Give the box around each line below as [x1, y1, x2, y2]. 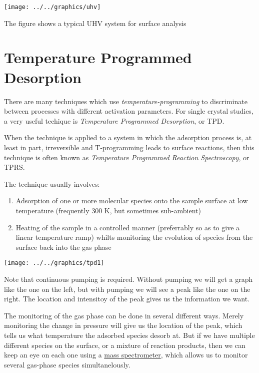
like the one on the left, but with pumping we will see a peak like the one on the [4, 283, 250, 294]
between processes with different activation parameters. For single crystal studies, [4, 106, 253, 116]
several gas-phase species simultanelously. [4, 359, 130, 369]
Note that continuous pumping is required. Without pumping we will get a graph [4, 273, 253, 284]
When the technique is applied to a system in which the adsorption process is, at [4, 132, 252, 143]
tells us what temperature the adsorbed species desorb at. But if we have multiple [4, 329, 255, 340]
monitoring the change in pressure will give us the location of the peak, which [4, 320, 242, 330]
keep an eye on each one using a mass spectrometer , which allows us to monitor [4, 349, 248, 360]
